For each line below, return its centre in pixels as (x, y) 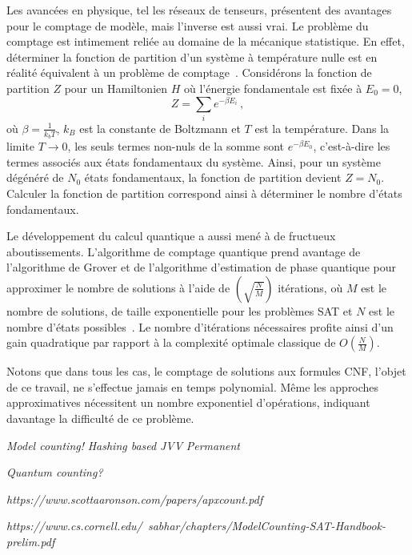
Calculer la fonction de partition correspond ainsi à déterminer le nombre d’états (204, 193)
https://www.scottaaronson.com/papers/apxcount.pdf (135, 499)
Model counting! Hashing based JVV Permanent (124, 445)
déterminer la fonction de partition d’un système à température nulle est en (192, 56)
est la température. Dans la (322, 128)
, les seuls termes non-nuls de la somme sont (176, 146)
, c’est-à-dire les (352, 146)
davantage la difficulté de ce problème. (100, 418)
